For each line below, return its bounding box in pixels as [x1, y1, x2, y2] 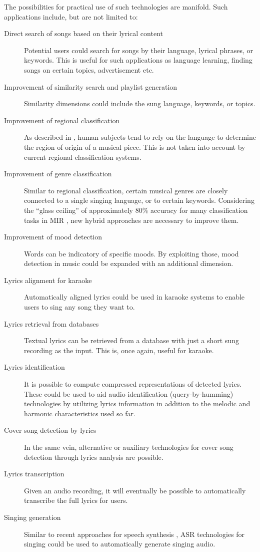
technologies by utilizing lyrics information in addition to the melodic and [24, 398, 250, 409]
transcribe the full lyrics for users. [24, 495, 128, 505]
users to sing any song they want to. [24, 302, 135, 312]
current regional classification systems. [24, 151, 141, 162]
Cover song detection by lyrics [4, 425, 96, 435]
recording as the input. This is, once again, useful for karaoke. [24, 345, 214, 355]
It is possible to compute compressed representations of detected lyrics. [24, 379, 242, 389]
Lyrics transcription [4, 468, 64, 479]
